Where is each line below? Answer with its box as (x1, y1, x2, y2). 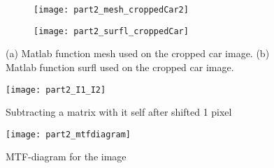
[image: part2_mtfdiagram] (6, 129, 131, 139)
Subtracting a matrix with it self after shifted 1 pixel (6, 105, 232, 119)
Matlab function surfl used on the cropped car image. (6, 59, 234, 74)
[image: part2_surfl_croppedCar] (34, 26, 189, 36)
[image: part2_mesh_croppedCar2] (34, 5, 189, 15)
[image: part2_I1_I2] (6, 84, 106, 95)
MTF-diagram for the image (6, 149, 127, 164)
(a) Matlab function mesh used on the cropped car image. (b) (6, 46, 270, 61)
